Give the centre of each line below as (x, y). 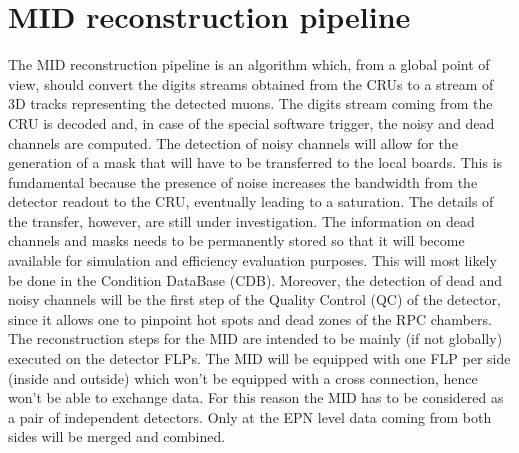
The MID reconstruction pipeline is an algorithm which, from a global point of (249, 64)
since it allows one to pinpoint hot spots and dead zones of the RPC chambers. (250, 318)
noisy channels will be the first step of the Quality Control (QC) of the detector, (254, 299)
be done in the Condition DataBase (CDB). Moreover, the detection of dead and (255, 279)
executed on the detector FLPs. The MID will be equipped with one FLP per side (259, 358)
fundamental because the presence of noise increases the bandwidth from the (243, 181)
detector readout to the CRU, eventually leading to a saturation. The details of (251, 201)
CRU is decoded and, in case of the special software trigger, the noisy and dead (251, 122)
